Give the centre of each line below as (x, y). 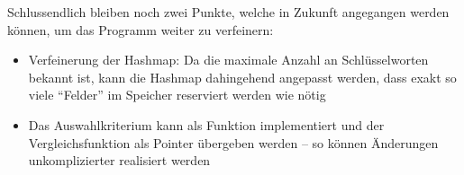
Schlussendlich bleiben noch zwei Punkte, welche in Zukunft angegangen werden (228, 12)
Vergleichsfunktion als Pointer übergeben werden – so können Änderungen (233, 142)
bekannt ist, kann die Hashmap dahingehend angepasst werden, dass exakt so (242, 77)
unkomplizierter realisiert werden (119, 160)
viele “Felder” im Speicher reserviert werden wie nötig (177, 95)
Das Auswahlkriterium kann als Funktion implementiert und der (206, 124)
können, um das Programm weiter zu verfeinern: (141, 29)
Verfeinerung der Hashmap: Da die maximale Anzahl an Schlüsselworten (228, 60)
